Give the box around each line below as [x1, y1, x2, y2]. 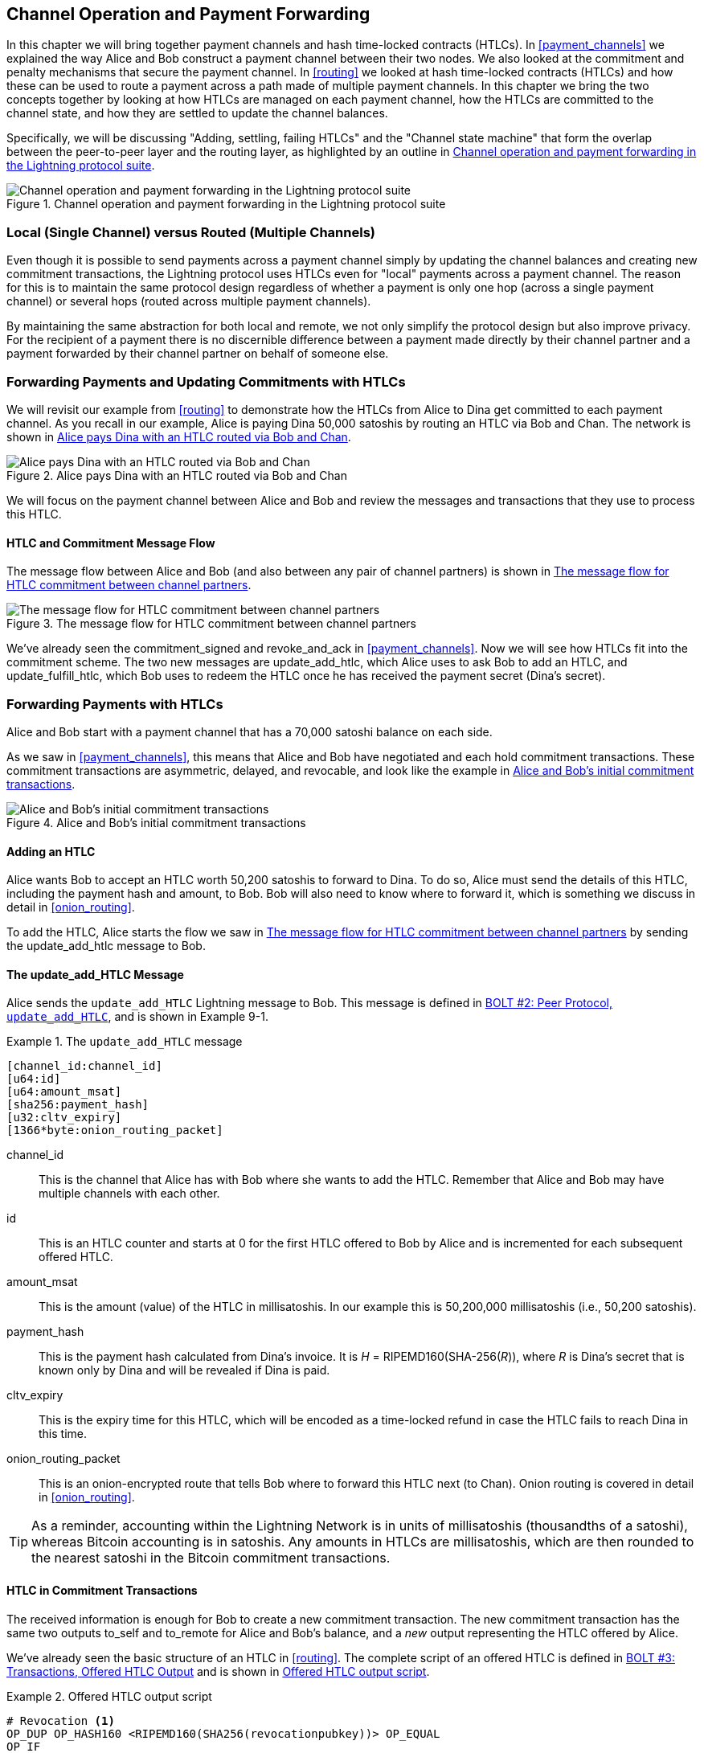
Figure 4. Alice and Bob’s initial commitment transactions [6, 815, 306, 829]
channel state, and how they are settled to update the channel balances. [6, 106, 388, 121]
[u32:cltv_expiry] [6, 1111, 122, 1124]
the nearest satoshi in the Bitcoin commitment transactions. [31, 1550, 391, 1567]
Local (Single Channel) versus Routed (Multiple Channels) [6, 223, 375, 240]
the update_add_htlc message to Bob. [6, 939, 206, 953]
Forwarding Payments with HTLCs [6, 695, 223, 712]
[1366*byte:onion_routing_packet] [6, 1124, 223, 1137]
